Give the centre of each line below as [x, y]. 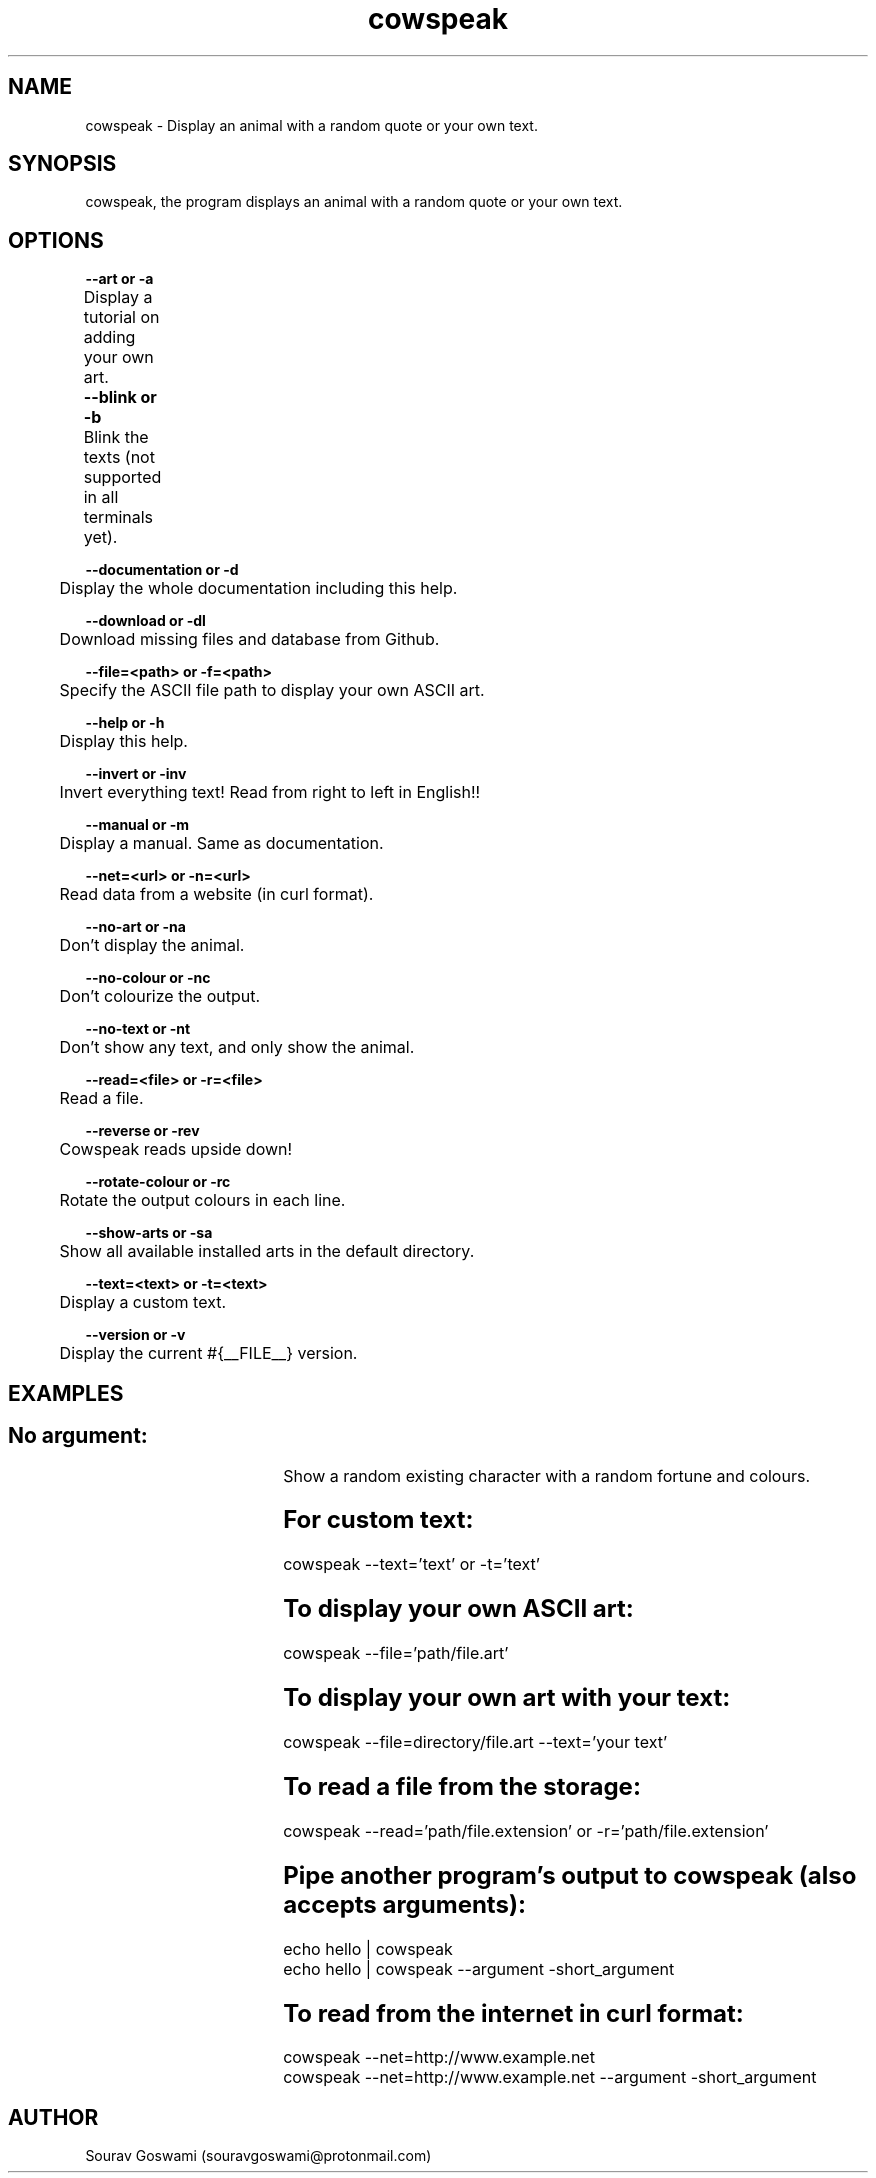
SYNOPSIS [62, 164]
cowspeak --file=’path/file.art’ [396, 1653]
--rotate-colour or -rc [158, 1182]
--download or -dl [145, 621]
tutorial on [121, 317]
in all [101, 497]
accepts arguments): [404, 1904]
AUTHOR [53, 2117]
